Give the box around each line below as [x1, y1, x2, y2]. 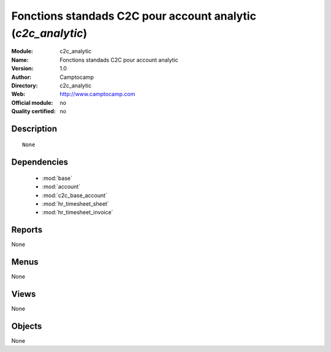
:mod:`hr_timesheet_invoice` [42, 209, 113, 216]
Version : [11, 65, 34, 72]
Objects [11, 321, 42, 331]
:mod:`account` [42, 183, 81, 190]
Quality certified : [11, 108, 56, 115]
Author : [11, 73, 32, 81]
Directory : [11, 81, 38, 89]
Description [11, 123, 58, 134]
